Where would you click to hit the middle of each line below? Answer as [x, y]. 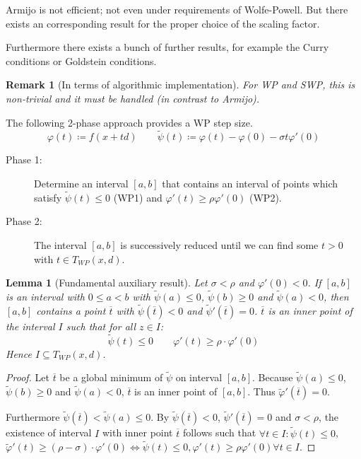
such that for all [101, 326]
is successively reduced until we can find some [219, 244]
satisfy [48, 197]
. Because [273, 377]
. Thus [261, 391]
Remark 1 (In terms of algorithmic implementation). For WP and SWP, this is [180, 85]
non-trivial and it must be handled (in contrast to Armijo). [133, 98]
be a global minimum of [111, 377]
